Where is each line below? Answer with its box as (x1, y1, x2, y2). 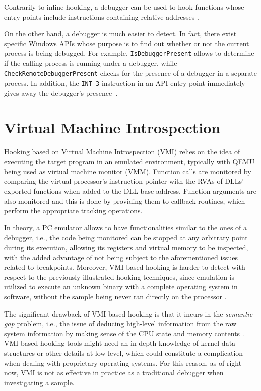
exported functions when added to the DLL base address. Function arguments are (4, 186, 257, 196)
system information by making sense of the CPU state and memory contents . (4, 328, 244, 338)
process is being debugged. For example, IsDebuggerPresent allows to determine (4, 48, 254, 58)
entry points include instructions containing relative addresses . (4, 11, 199, 22)
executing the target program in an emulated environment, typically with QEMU (4, 156, 255, 167)
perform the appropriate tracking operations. (4, 205, 143, 216)
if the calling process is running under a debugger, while (4, 58, 177, 68)
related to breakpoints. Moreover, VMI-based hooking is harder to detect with (4, 262, 245, 272)
